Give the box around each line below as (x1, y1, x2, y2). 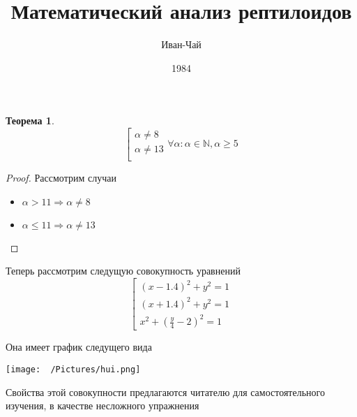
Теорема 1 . (6, 113, 54, 128)
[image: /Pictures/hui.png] (6, 364, 141, 374)
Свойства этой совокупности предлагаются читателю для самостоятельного (6, 384, 325, 399)
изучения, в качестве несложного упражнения (6, 398, 199, 413)
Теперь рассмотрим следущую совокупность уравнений (6, 263, 241, 278)
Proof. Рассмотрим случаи (6, 170, 116, 184)
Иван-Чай (161, 37, 202, 52)
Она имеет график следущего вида (6, 339, 152, 354)
